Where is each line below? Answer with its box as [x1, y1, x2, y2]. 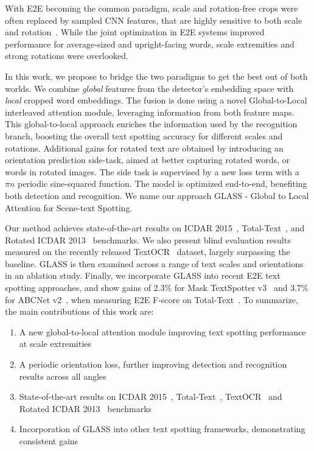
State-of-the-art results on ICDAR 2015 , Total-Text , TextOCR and [19, 390, 282, 403]
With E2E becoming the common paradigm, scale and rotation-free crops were [5, 2, 298, 14]
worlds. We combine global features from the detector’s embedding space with [5, 82, 294, 94]
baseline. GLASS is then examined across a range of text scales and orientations [5, 257, 304, 270]
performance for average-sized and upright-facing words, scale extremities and [5, 37, 295, 50]
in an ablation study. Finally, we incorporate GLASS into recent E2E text [5, 269, 281, 282]
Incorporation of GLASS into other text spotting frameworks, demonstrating [19, 422, 305, 435]
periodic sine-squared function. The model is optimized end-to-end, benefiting [18, 177, 307, 190]
